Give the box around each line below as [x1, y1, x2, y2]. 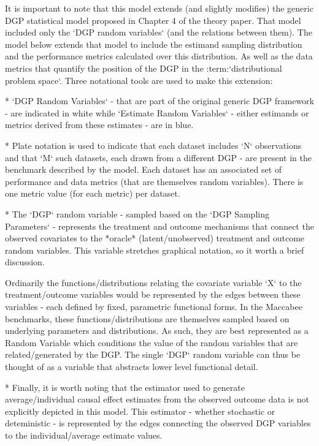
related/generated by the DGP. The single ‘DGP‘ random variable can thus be [5, 348, 301, 361]
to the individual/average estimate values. [5, 429, 163, 441]
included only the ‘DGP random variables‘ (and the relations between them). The [5, 26, 312, 39]
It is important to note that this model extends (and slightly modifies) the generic [5, 2, 313, 14]
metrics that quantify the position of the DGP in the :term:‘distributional [5, 61, 282, 74]
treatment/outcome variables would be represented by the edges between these [5, 288, 301, 301]
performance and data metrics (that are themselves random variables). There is [5, 175, 304, 187]
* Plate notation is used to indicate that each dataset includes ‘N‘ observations [5, 138, 302, 151]
